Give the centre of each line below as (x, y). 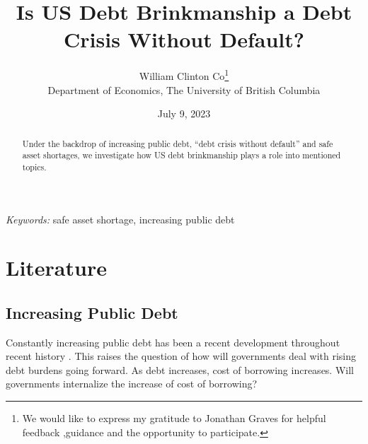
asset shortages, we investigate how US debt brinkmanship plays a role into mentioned (182, 155)
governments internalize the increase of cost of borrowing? (132, 384)
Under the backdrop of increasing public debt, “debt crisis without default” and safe (178, 143)
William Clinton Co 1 (184, 75)
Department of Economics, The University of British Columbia (184, 89)
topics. (34, 166)
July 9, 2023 (184, 113)
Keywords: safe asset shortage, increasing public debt (120, 219)
